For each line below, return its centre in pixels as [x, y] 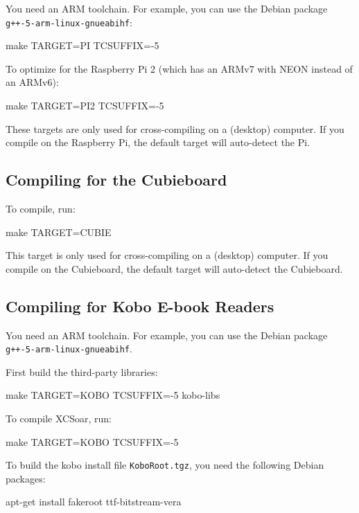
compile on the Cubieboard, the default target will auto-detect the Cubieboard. [174, 268]
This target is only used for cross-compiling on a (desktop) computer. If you [167, 255]
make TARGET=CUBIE [59, 232]
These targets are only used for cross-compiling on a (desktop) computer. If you [175, 128]
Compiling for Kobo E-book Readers [140, 306]
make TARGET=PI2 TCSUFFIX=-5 [85, 106]
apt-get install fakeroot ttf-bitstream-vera [94, 502]
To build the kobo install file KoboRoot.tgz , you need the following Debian [165, 465]
